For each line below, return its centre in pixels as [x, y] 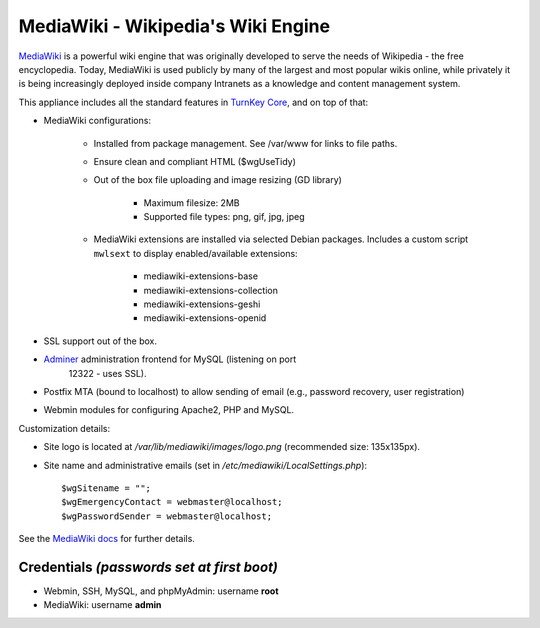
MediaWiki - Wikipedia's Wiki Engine [174, 26]
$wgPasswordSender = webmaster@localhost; [167, 516]
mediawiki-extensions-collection [211, 290]
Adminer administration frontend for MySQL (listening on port [170, 359]
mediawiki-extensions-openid [205, 318]
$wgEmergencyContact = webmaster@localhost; [172, 502]
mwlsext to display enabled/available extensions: [196, 253]
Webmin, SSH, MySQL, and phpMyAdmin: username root [161, 591]
